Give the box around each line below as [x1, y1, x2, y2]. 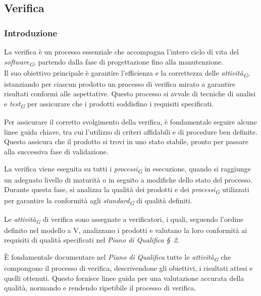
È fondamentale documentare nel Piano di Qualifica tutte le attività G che [4, 251, 231, 263]
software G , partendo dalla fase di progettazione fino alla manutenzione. [4, 56, 224, 68]
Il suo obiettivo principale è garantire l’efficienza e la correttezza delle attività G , [4, 67, 250, 79]
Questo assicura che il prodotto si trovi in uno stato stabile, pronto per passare [4, 136, 248, 147]
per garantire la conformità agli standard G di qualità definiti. [4, 195, 192, 207]
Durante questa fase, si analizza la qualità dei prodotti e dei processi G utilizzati [4, 184, 249, 196]
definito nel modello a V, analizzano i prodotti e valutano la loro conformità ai [4, 224, 247, 235]
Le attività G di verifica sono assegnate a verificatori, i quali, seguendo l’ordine [4, 213, 244, 225]
